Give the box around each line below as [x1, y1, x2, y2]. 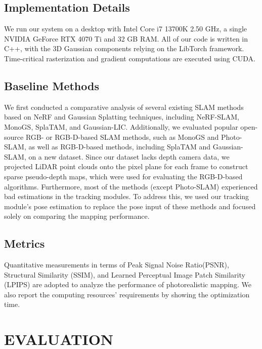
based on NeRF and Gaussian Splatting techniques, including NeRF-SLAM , [4, 111, 239, 122]
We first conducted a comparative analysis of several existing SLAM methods [4, 101, 244, 112]
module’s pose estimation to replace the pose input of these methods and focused [4, 201, 256, 211]
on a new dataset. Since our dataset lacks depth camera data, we [28, 151, 230, 162]
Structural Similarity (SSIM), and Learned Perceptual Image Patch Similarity [4, 269, 245, 280]
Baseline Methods [4, 77, 99, 93]
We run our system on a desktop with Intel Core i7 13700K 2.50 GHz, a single [4, 23, 247, 34]
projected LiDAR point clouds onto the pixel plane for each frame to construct [4, 161, 248, 172]
